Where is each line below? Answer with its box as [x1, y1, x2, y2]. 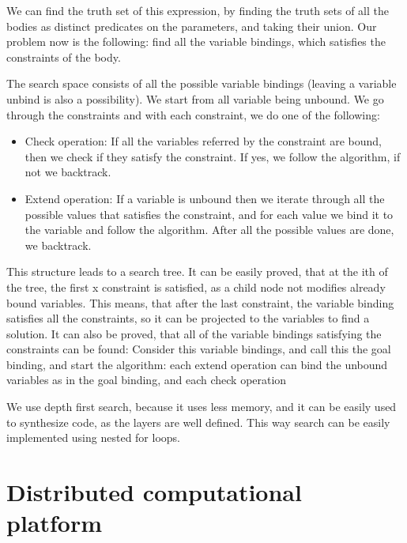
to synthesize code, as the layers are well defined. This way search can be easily [6, 413, 390, 430]
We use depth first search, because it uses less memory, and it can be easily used [6, 398, 397, 415]
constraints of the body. [6, 48, 121, 65]
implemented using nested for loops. [6, 429, 180, 446]
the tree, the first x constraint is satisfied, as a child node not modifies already [6, 278, 386, 295]
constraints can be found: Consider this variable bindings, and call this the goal [6, 341, 391, 357]
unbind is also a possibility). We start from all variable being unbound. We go [6, 90, 384, 107]
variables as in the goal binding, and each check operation [6, 371, 287, 388]
